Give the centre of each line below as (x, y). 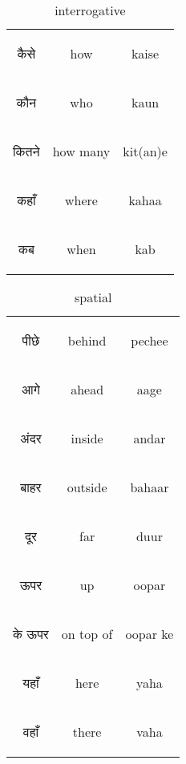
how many (81, 151)
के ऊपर (31, 634)
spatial (93, 297)
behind (87, 340)
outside (87, 487)
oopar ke (150, 634)
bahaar (150, 487)
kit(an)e (145, 151)
